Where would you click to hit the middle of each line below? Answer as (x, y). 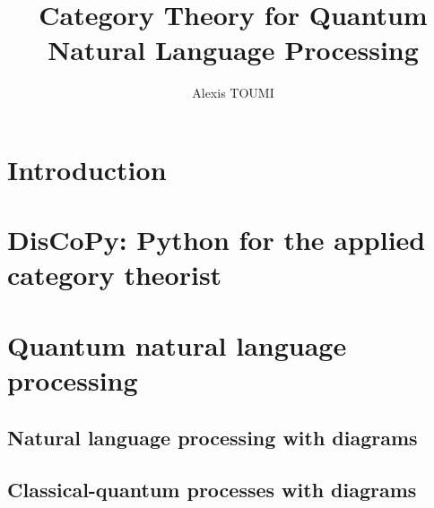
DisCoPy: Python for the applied (217, 240)
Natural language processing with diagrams (213, 437)
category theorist (115, 275)
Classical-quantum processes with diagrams (212, 490)
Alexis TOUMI (233, 93)
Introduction (87, 169)
